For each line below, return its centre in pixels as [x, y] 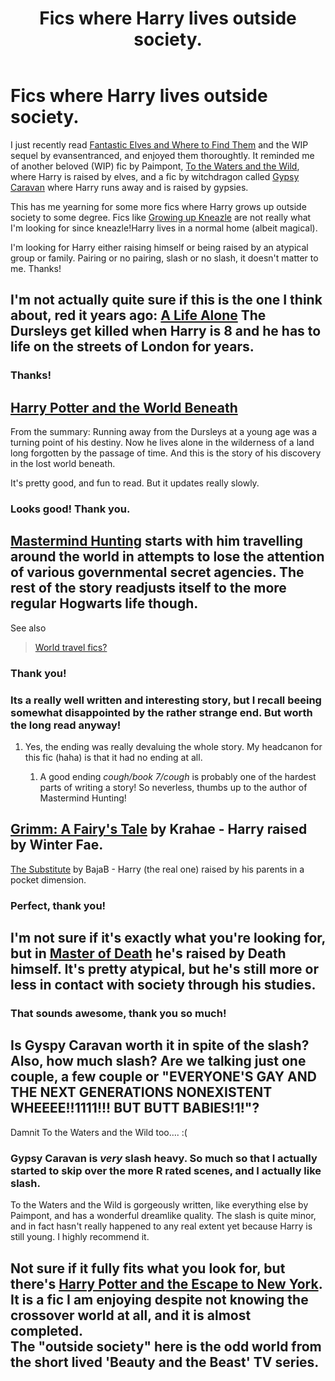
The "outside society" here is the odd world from [166, 1346]
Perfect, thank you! [58, 905]
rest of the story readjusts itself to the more [148, 588]
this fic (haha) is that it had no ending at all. [113, 758]
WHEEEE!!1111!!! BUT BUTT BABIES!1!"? [135, 1108]
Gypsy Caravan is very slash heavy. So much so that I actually [164, 1158]
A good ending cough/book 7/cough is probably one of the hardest [178, 777]
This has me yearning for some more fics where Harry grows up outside [158, 206]
